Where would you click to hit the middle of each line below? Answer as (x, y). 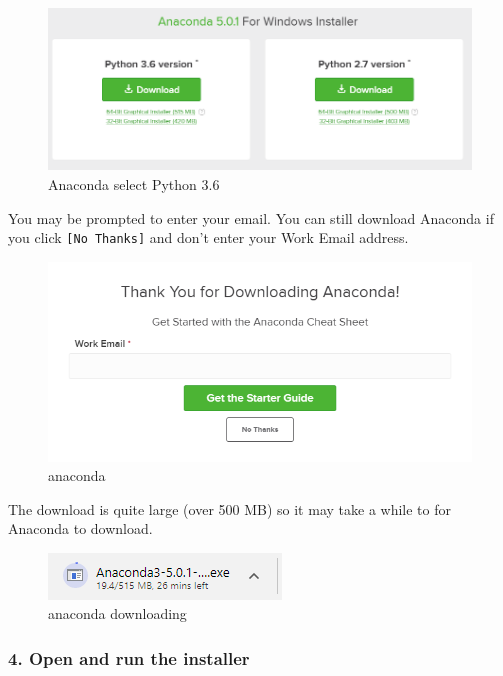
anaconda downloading (117, 613)
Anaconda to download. (80, 528)
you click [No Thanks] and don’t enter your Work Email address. (208, 237)
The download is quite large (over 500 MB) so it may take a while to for (229, 508)
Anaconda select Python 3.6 (134, 183)
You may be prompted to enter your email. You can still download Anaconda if (251, 217)
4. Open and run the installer (129, 657)
